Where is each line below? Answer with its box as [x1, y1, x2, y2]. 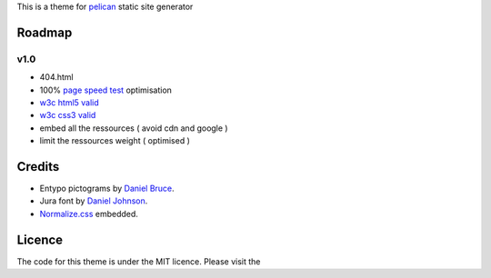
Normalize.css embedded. [39, 208, 138, 219]
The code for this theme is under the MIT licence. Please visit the [16, 255, 261, 267]
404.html [39, 72, 74, 83]
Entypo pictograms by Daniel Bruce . [39, 183, 175, 194]
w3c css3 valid [39, 110, 96, 121]
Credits [16, 159, 60, 174]
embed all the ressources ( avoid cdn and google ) [39, 123, 228, 134]
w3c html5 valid [39, 96, 99, 108]
